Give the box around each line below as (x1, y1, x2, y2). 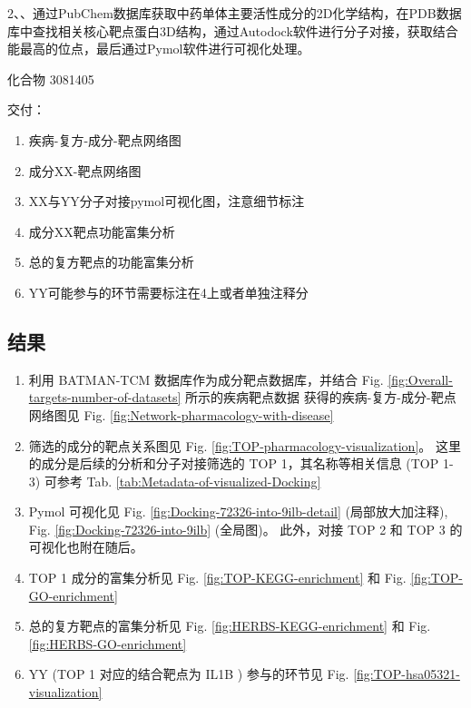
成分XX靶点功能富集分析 (28, 221, 175, 241)
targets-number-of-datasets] (28, 388, 182, 407)
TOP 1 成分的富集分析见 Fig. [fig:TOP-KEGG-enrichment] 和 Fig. (28, 568, 407, 587)
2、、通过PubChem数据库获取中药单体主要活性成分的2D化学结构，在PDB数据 (7, 4, 462, 22)
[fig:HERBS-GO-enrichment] (28, 634, 187, 653)
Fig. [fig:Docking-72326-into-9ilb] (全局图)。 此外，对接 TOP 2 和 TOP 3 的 (28, 519, 463, 538)
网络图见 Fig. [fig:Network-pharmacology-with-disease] (28, 405, 334, 424)
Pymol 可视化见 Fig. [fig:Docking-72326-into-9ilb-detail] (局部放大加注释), (28, 502, 448, 521)
